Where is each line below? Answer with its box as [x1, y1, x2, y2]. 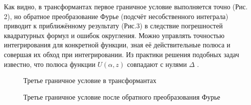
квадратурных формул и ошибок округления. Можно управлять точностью [4, 30, 225, 40]
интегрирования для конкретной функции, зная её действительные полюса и [4, 40, 231, 50]
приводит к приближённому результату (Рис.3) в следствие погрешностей [4, 21, 223, 31]
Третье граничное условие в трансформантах [23, 75, 156, 85]
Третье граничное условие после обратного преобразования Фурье [23, 91, 220, 102]
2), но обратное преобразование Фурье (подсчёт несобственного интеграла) [4, 11, 229, 21]
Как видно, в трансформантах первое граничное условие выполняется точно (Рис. [4, 1, 248, 11]
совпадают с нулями [127, 59, 187, 69]
